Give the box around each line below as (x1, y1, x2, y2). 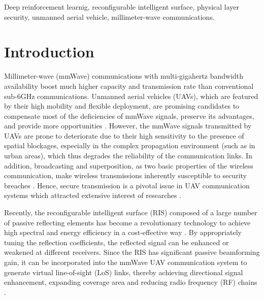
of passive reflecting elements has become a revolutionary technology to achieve (4, 217, 251, 227)
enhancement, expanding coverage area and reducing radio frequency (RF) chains (4, 277, 257, 287)
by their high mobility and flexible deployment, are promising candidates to (4, 101, 240, 111)
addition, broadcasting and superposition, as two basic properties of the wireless (4, 160, 253, 171)
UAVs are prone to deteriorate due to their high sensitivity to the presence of (4, 130, 244, 141)
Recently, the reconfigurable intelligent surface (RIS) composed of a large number (4, 207, 257, 218)
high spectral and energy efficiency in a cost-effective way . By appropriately (4, 227, 242, 238)
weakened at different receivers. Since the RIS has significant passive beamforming (4, 247, 260, 257)
